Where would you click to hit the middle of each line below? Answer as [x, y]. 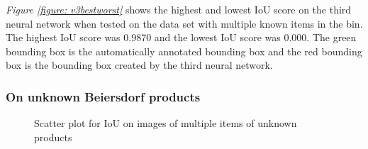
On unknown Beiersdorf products [103, 96]
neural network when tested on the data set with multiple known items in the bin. [184, 23]
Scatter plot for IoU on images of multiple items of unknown [166, 123]
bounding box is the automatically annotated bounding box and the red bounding [184, 51]
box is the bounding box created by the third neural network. [139, 65]
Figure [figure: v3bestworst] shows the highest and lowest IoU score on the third [179, 9]
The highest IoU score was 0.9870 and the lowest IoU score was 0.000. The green [181, 37]
